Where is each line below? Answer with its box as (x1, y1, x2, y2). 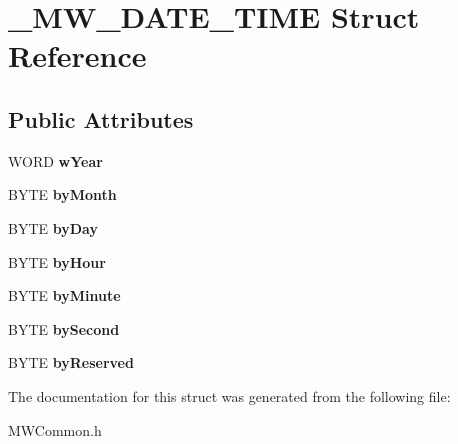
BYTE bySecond (8, 318, 120, 339)
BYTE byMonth (8, 184, 117, 205)
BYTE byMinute (8, 285, 121, 306)
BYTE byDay (8, 217, 98, 238)
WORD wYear (8, 150, 103, 171)
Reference (8, 35, 147, 76)
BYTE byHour (8, 251, 106, 272)
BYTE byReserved (8, 352, 134, 373)
